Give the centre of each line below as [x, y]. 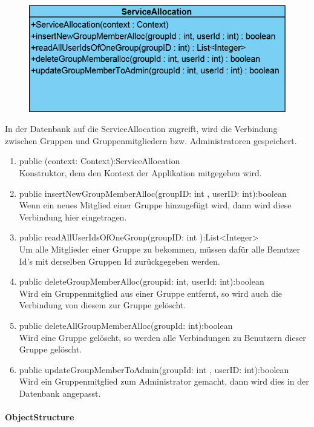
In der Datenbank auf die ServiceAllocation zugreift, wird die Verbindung [141, 129]
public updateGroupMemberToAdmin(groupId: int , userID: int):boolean [154, 369]
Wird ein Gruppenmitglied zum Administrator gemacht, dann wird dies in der [164, 381]
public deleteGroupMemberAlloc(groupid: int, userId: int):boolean [142, 281]
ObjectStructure [40, 417]
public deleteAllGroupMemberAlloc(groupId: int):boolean [126, 325]
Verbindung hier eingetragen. [73, 217]
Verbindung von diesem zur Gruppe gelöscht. [103, 305]
